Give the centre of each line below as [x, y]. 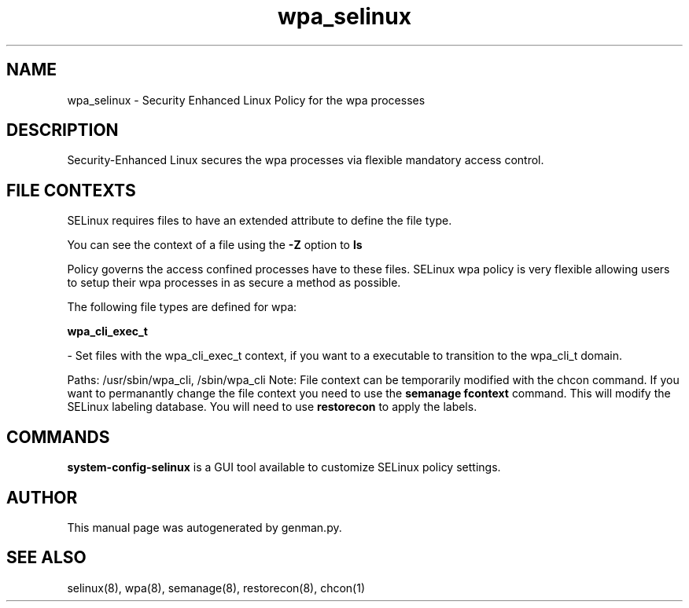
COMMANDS [58, 437]
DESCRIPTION [63, 130]
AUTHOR [42, 497]
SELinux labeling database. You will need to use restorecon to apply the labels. [272, 407]
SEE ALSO [46, 558]
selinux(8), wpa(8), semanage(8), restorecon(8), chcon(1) [216, 588]
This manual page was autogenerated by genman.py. [204, 527]
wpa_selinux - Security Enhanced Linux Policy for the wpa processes [246, 100]
